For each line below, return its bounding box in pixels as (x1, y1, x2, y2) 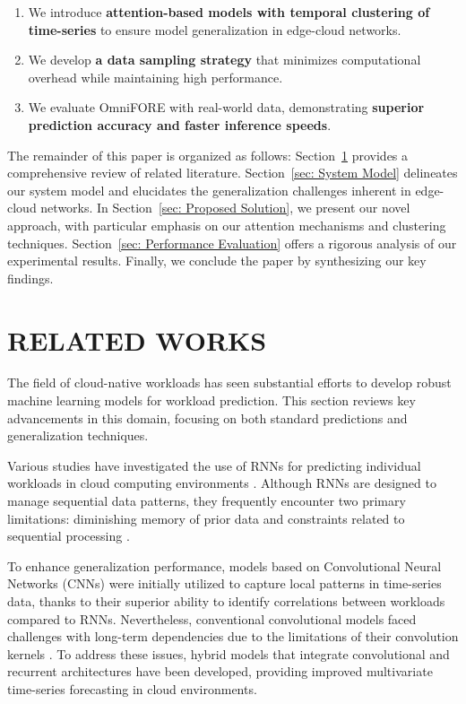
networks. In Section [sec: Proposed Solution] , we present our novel (40, 198, 410, 217)
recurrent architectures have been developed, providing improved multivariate (7, 662, 433, 681)
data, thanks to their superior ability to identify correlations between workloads (7, 591, 445, 610)
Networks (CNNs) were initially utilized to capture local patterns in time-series (7, 574, 442, 593)
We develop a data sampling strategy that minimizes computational (28, 50, 421, 69)
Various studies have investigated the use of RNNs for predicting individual (7, 456, 421, 474)
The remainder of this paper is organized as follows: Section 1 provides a (7, 145, 409, 164)
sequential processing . (7, 526, 130, 545)
